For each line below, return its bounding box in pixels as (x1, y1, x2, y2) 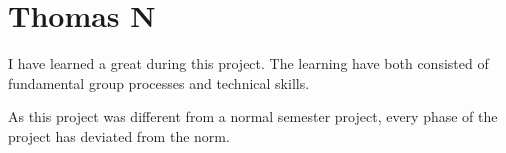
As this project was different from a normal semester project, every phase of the (8, 106, 498, 127)
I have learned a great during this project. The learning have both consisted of (8, 53, 489, 74)
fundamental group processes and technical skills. (8, 72, 310, 93)
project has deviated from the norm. (8, 125, 230, 146)
